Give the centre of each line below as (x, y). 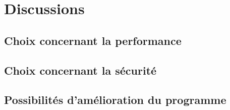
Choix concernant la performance (93, 40)
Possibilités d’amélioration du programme (115, 100)
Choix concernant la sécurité (80, 70)
